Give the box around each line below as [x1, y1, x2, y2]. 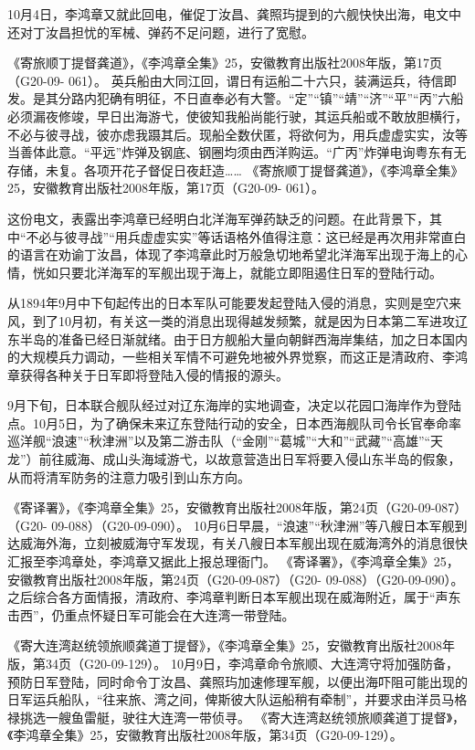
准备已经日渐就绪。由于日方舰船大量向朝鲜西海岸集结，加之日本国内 [58, 329, 468, 348]
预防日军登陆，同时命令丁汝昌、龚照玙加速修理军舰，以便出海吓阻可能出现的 [7, 671, 468, 691]
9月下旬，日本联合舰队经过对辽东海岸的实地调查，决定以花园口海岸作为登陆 [7, 396, 461, 415]
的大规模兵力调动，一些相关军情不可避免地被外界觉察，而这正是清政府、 [7, 347, 442, 366]
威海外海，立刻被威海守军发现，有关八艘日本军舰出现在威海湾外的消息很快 [19, 533, 468, 553]
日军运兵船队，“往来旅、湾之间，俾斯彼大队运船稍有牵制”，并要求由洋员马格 [7, 690, 468, 709]
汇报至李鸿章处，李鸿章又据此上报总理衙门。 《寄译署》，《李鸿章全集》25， [7, 552, 459, 571]
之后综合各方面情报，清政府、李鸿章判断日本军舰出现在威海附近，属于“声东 [7, 587, 461, 607]
